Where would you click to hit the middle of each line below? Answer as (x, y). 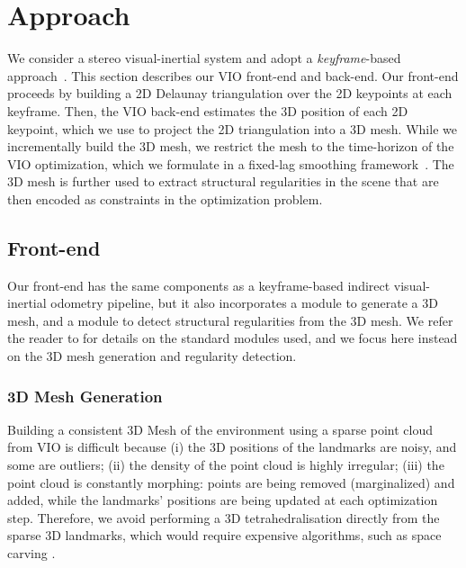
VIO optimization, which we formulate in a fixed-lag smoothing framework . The (231, 163)
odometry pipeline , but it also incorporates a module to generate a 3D (244, 303)
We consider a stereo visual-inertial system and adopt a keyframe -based (204, 58)
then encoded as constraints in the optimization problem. (165, 198)
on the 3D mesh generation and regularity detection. (152, 356)
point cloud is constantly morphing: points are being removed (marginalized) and (231, 482)
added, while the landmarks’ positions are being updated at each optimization (223, 500)
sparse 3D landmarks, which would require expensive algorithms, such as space (224, 535)
